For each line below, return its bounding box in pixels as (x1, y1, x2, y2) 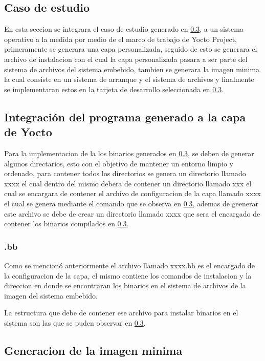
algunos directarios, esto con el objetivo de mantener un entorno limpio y (4, 158, 233, 168)
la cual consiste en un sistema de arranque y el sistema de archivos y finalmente (4, 74, 254, 84)
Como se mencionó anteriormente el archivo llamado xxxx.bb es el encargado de (4, 260, 255, 270)
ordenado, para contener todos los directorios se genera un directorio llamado (4, 168, 246, 179)
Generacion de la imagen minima (4, 342, 183, 358)
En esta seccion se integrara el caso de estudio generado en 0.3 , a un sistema (4, 24, 244, 34)
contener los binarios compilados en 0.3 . (4, 218, 129, 229)
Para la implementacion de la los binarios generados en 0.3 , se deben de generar (4, 147, 254, 158)
